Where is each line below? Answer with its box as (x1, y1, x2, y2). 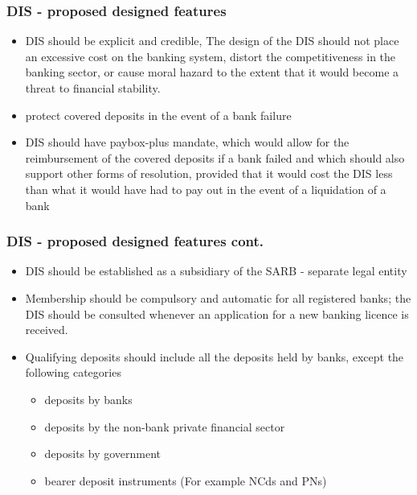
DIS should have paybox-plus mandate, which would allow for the (25, 134, 350, 151)
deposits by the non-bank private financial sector (44, 418, 285, 435)
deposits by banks (44, 390, 133, 407)
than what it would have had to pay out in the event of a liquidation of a (25, 180, 386, 197)
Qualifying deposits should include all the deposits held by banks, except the (25, 348, 404, 365)
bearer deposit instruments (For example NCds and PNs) (44, 472, 327, 489)
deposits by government (44, 445, 161, 462)
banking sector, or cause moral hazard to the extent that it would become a (25, 64, 399, 80)
